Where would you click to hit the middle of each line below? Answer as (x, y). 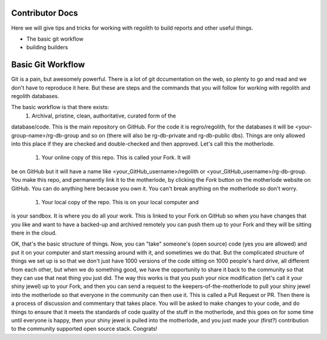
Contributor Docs (45, 13)
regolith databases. (35, 96)
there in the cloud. (34, 233)
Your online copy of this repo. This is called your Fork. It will (116, 158)
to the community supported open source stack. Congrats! (84, 329)
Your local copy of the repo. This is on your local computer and (120, 202)
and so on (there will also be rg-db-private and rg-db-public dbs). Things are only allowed (193, 135)
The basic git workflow (55, 39)
